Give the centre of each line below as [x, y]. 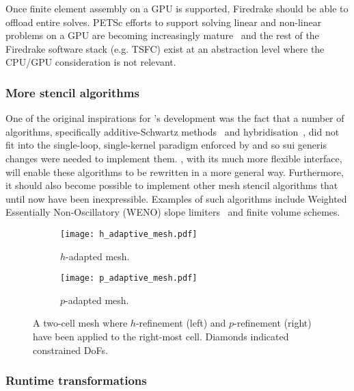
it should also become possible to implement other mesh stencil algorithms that [172, 185]
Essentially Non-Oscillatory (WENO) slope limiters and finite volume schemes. [173, 212]
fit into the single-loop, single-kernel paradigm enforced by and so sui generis [166, 145]
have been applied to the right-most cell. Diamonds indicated [161, 337]
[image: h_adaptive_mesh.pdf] [129, 234]
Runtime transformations [76, 380]
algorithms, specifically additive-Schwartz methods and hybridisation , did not [173, 131]
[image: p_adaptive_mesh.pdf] [129, 278]
